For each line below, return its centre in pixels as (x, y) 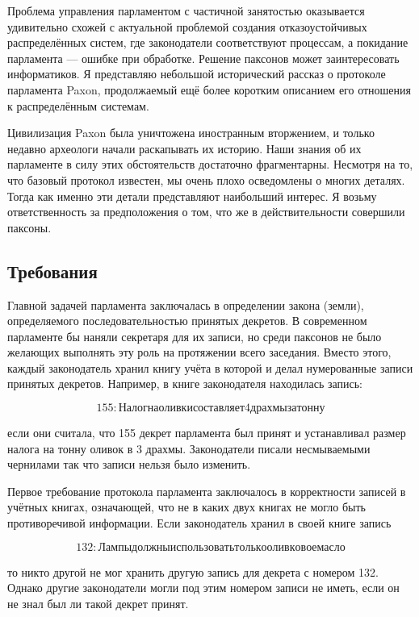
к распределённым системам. (78, 105)
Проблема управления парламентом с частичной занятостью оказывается (186, 10)
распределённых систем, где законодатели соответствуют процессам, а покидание (208, 42)
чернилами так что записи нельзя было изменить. (129, 464)
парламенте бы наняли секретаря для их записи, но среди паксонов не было (195, 336)
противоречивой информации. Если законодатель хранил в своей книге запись (199, 523)
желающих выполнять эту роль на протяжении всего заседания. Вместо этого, (199, 352)
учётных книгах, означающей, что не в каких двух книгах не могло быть (186, 507)
